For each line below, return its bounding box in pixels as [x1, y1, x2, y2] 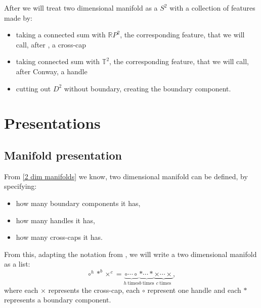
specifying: [4, 181, 37, 191]
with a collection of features [169, 3, 255, 13]
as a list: [4, 259, 30, 269]
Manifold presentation [4, 147, 122, 163]
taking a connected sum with [16, 29, 106, 40]
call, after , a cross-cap [16, 39, 86, 49]
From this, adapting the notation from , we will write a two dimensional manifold [4, 248, 257, 259]
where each [4, 284, 38, 295]
